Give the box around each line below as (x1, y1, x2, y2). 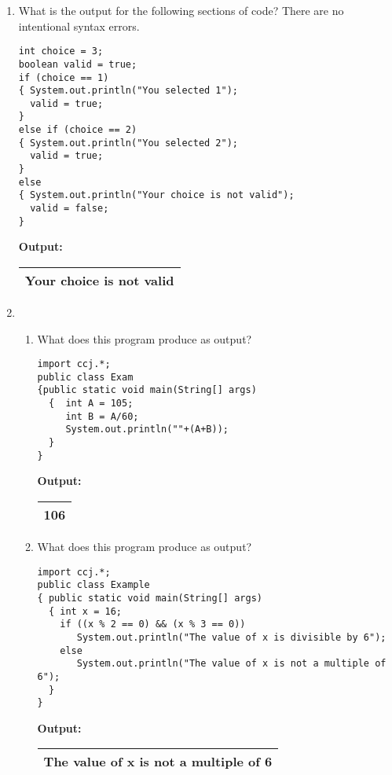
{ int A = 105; (48, 398, 134, 410)
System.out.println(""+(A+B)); (65, 424, 229, 435)
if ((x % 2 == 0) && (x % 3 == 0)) (60, 619, 246, 630)
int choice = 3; (18, 46, 104, 57)
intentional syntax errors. (18, 17, 140, 34)
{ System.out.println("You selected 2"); (18, 137, 238, 149)
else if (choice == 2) (18, 124, 137, 136)
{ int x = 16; (48, 605, 122, 617)
